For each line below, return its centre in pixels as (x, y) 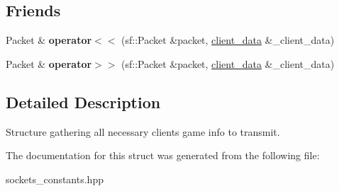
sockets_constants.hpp (55, 179)
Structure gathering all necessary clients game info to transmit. (143, 131)
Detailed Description (83, 102)
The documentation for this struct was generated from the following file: (163, 155)
